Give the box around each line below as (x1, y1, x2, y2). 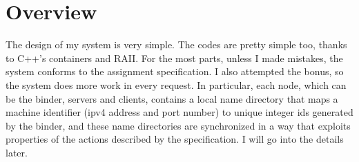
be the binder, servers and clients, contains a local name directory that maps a (6, 91, 338, 105)
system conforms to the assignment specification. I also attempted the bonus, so (6, 64, 344, 79)
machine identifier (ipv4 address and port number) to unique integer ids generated (6, 105, 353, 119)
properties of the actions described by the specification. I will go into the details (6, 132, 344, 146)
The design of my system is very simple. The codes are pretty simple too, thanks (6, 37, 347, 52)
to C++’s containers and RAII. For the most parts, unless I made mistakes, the (6, 50, 343, 65)
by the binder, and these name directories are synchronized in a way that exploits (6, 118, 351, 132)
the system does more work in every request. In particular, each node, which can (6, 77, 347, 92)
